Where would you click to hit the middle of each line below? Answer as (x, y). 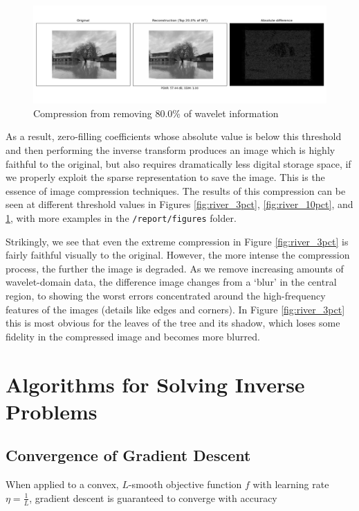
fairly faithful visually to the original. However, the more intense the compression (178, 255)
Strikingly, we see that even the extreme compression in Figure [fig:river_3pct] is (177, 241)
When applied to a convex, (62, 484)
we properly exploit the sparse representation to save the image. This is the (165, 177)
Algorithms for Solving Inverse (155, 384)
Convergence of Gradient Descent (128, 455)
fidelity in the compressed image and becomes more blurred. (133, 336)
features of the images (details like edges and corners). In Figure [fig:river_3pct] (175, 309)
